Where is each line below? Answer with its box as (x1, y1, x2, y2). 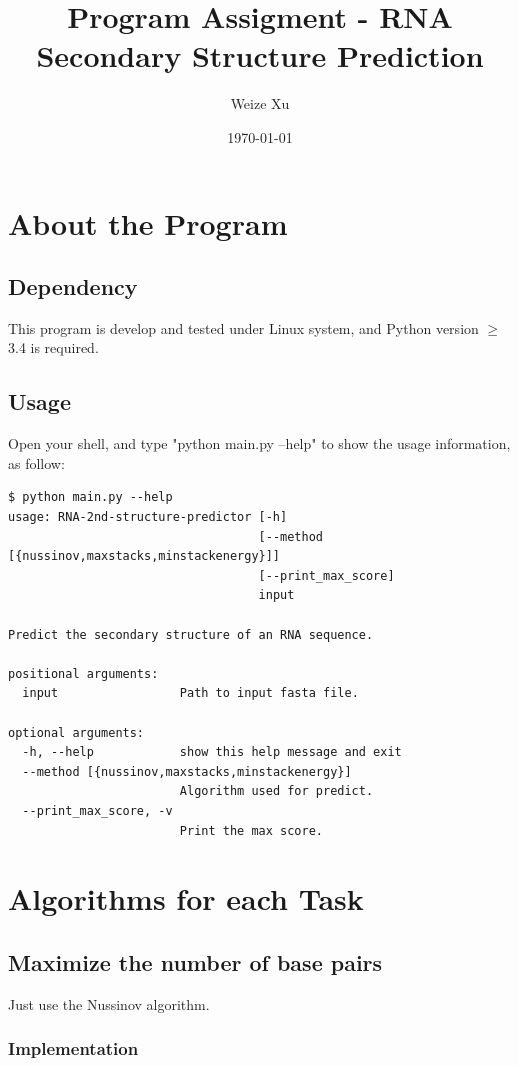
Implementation (8, 1036, 139, 1061)
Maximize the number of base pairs (8, 946, 383, 977)
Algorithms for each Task (8, 878, 364, 919)
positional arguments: (8, 666, 159, 681)
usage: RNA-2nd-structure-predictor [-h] (8, 510, 288, 525)
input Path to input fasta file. (22, 686, 359, 701)
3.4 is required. (8, 337, 99, 358)
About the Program (8, 202, 288, 243)
